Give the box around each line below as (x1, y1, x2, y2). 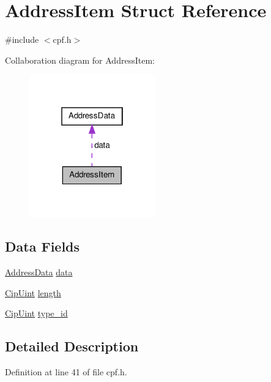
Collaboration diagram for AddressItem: (5, 53, 155, 66)
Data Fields (5, 237, 80, 256)
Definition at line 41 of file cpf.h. (5, 365, 127, 378)
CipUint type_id (5, 307, 68, 320)
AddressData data (5, 266, 73, 279)
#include (5, 33, 39, 46)
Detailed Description (5, 337, 139, 356)
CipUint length (5, 286, 61, 299)
